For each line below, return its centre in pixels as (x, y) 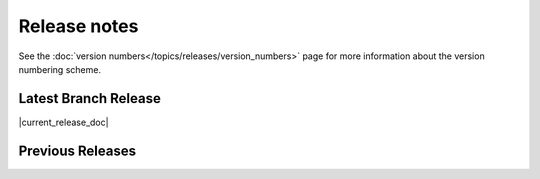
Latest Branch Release (90, 98)
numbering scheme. (60, 69)
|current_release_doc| (63, 122)
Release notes (78, 26)
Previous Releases (77, 150)
